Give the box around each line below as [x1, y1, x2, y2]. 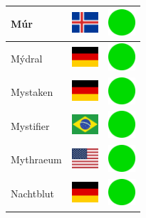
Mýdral [11, 50, 43, 65]
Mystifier [11, 118, 50, 133]
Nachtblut [11, 186, 55, 201]
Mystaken [11, 85, 53, 99]
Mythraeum [11, 152, 62, 167]
